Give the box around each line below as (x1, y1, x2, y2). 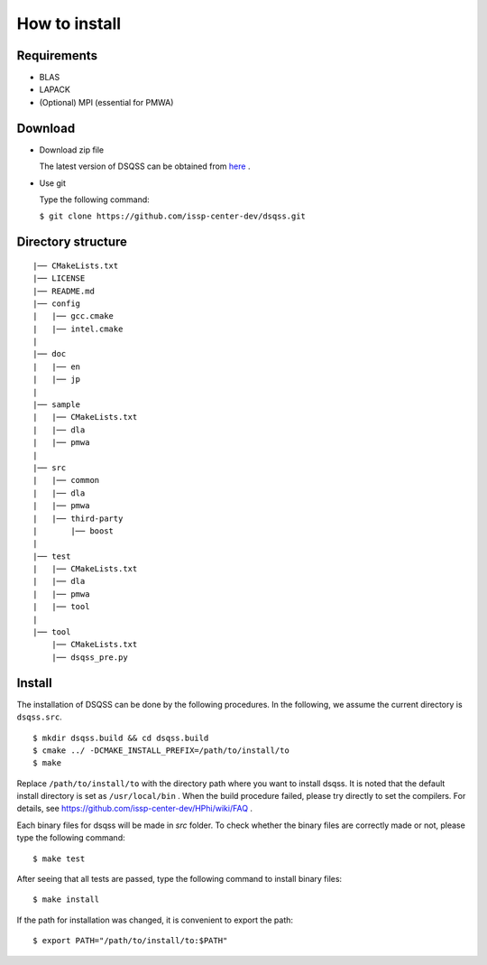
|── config (32, 298, 81, 309)
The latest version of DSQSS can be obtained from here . (39, 161, 251, 172)
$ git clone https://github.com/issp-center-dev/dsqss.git (39, 211, 307, 221)
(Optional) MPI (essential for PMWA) (39, 97, 174, 107)
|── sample (32, 400, 81, 410)
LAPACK (39, 84, 71, 95)
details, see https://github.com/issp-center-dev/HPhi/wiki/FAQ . (16, 803, 253, 814)
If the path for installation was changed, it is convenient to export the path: (16, 914, 293, 925)
